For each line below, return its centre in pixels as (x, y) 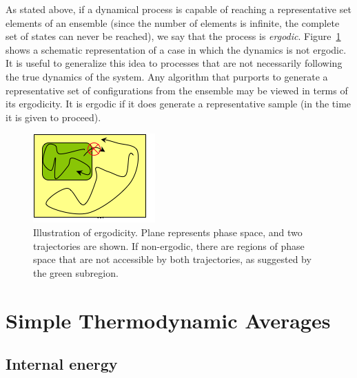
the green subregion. (76, 272)
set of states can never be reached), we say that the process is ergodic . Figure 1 (173, 36)
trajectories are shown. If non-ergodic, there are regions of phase (169, 245)
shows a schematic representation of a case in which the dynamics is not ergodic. (176, 49)
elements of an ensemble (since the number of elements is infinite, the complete (173, 22)
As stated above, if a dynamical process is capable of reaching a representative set (178, 9)
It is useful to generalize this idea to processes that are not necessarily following (174, 63)
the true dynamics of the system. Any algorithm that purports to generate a (167, 76)
